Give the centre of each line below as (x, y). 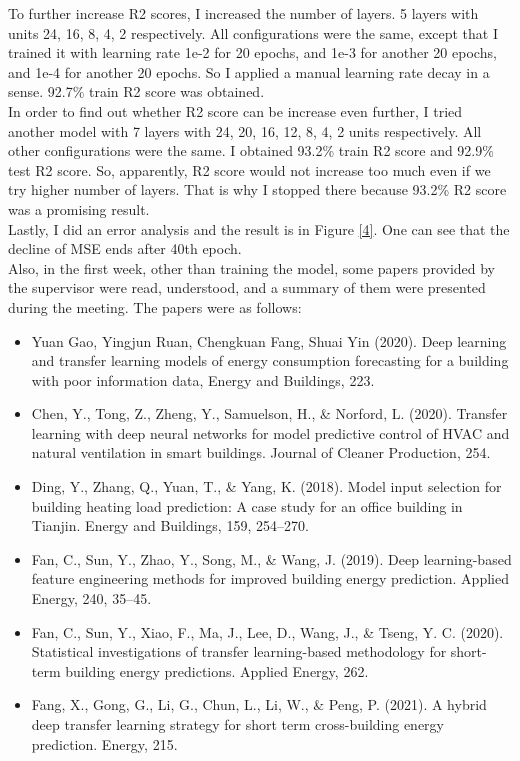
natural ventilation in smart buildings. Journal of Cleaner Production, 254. (261, 452)
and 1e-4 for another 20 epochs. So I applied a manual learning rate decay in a (249, 71)
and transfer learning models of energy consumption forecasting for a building (270, 360)
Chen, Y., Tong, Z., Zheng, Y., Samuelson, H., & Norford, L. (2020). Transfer (269, 413)
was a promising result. (79, 208)
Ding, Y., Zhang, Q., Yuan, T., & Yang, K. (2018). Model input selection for (266, 486)
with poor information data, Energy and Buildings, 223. (203, 379)
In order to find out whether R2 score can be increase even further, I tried (235, 110)
